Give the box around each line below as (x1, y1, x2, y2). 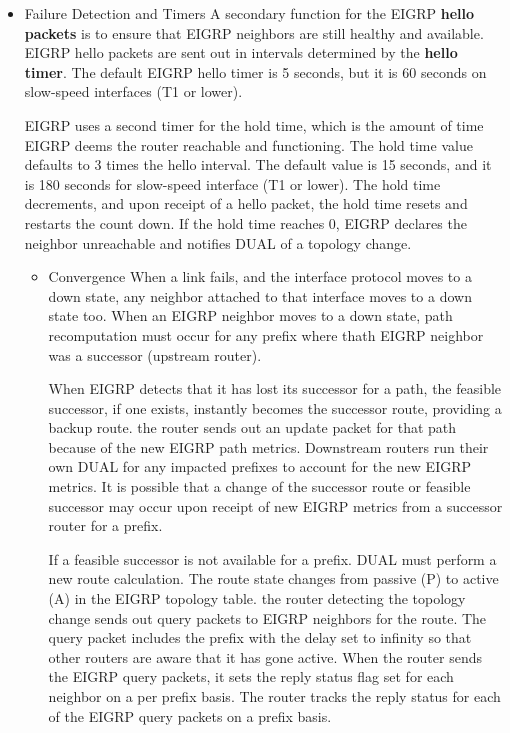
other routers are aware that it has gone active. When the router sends (48, 646, 482, 667)
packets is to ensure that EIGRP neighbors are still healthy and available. (24, 22, 484, 43)
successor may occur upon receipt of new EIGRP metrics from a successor (48, 495, 503, 516)
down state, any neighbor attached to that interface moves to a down (48, 285, 472, 306)
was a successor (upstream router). (48, 344, 262, 365)
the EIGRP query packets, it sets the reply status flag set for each (48, 666, 454, 687)
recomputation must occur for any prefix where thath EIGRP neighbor (48, 324, 484, 345)
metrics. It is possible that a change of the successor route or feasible (48, 476, 471, 497)
